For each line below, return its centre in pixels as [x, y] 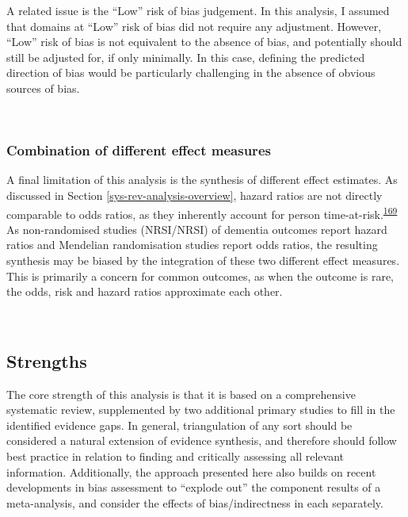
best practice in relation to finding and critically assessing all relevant [175, 456]
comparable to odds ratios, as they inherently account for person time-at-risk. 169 [202, 213]
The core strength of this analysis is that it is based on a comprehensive [181, 394]
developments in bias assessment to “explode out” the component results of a [194, 487]
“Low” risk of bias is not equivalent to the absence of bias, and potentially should [204, 42]
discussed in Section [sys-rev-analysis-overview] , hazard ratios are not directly [194, 195]
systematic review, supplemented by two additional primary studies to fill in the [201, 410]
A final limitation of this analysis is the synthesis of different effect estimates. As [202, 180]
